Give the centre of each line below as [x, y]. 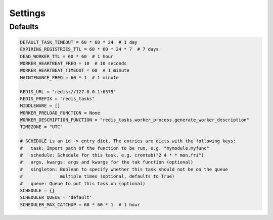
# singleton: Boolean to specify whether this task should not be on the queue [124, 169]
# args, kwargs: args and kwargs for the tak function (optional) [107, 162]
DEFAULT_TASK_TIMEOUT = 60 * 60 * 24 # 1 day [79, 42]
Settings [27, 13]
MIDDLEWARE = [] [40, 106]
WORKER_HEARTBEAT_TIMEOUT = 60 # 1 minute [75, 70]
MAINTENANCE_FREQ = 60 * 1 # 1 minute [69, 77]
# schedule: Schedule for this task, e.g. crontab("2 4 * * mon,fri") [112, 155]
